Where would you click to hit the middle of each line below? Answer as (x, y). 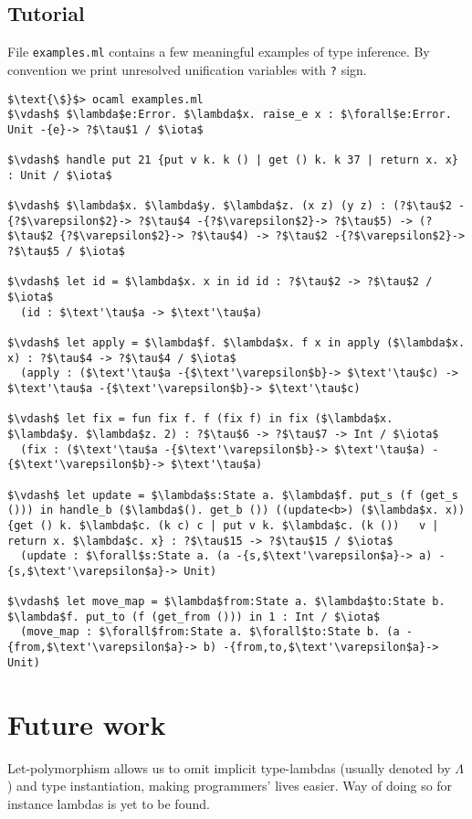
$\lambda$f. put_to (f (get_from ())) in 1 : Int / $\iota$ (194, 617)
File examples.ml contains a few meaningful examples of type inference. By (219, 52)
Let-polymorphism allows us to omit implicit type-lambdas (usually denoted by (229, 767)
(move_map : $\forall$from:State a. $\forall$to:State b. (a (210, 632)
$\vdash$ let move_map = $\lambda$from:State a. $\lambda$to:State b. (226, 602)
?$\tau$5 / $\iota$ (66, 252)
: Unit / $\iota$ (60, 175)
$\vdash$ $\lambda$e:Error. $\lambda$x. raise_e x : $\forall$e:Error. (230, 115)
